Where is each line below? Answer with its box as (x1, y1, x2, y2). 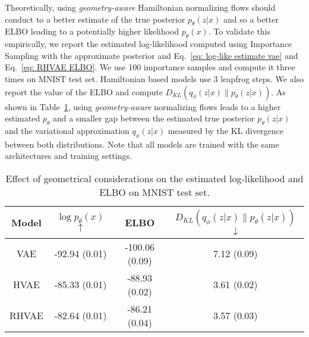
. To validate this (208, 25, 271, 38)
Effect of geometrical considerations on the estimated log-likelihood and (5, 171, 304, 185)
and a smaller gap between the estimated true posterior (52, 112, 255, 124)
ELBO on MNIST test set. (99, 185, 210, 199)
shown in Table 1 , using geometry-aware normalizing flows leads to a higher (5, 100, 281, 113)
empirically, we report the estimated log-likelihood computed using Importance (5, 38, 292, 50)
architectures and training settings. (5, 149, 132, 162)
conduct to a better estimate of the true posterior (5, 13, 185, 25)
